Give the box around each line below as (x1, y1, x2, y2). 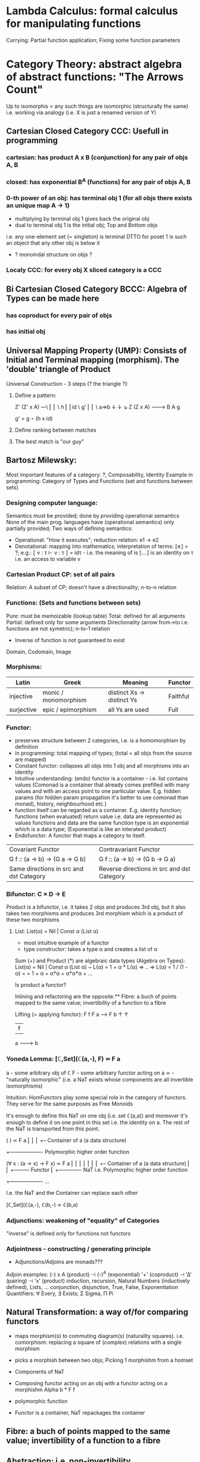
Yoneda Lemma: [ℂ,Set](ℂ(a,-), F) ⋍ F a (6, 1055, 121, 1063)
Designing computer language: (6, 498, 98, 507)
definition (14, 744, 39, 751)
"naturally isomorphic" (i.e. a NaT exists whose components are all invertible (6, 1076, 193, 1083)
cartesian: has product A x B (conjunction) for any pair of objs (6, 153, 189, 162)
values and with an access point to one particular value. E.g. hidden (14, 788, 181, 795)
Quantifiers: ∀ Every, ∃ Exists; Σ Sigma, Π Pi (6, 1290, 114, 1297)
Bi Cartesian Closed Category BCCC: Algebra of (6, 284, 187, 295)
